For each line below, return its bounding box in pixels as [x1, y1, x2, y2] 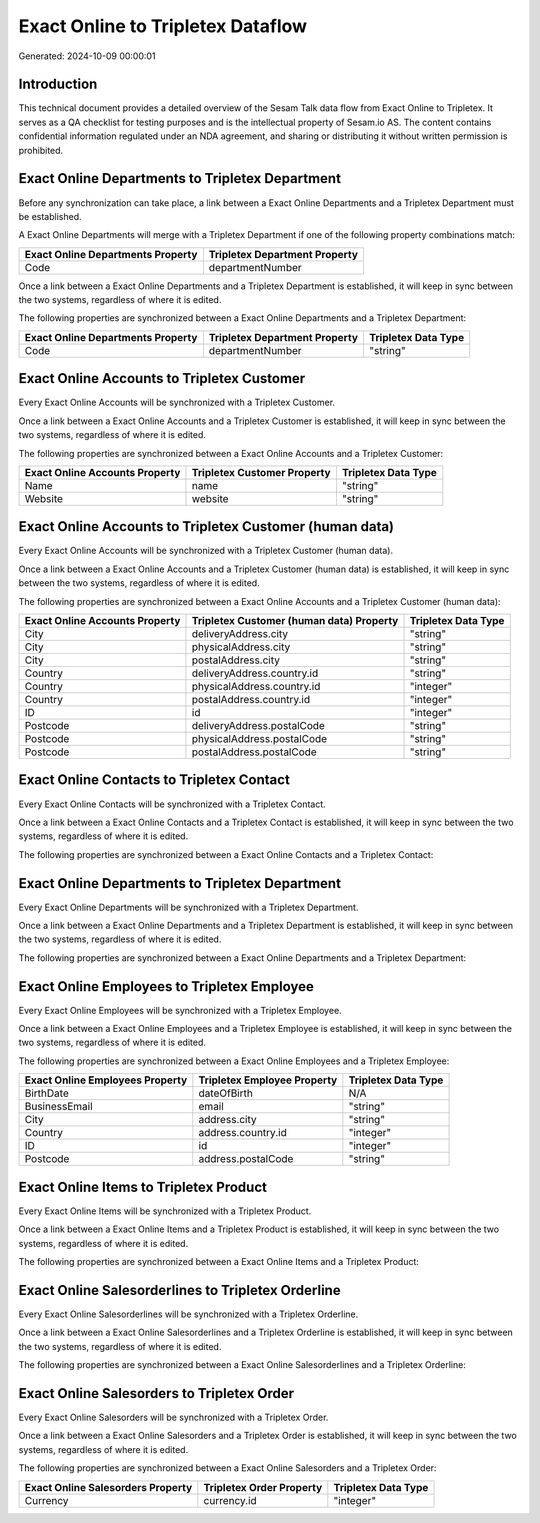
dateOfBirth [198, 1086, 254, 1100]
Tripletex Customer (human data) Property [191, 614, 399, 628]
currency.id [203, 1493, 257, 1507]
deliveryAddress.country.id [191, 666, 319, 680]
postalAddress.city [191, 653, 280, 667]
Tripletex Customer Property [191, 465, 331, 479]
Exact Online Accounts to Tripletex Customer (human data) [18, 518, 395, 535]
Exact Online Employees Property [24, 1073, 188, 1087]
